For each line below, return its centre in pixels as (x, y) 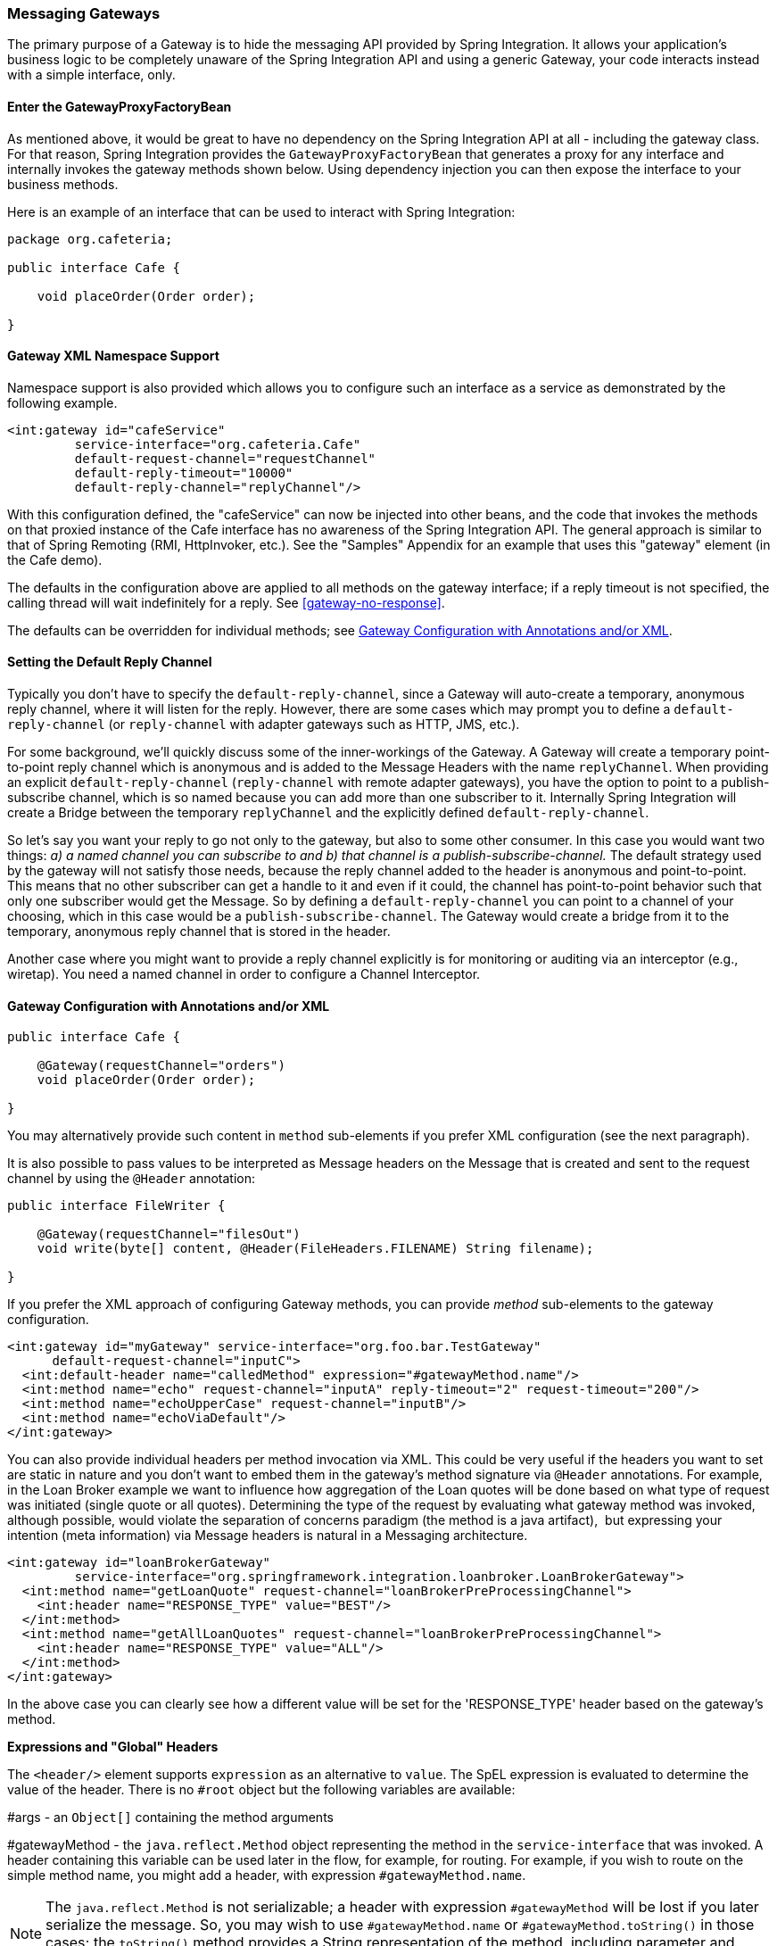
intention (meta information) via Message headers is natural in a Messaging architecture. (268, 1536)
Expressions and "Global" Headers (113, 1747)
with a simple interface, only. (91, 75)
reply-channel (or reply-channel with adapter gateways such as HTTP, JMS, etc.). (264, 725)
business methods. (63, 184)
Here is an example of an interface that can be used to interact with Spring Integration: (261, 211)
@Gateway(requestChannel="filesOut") (169, 1234)
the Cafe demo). (55, 559)
